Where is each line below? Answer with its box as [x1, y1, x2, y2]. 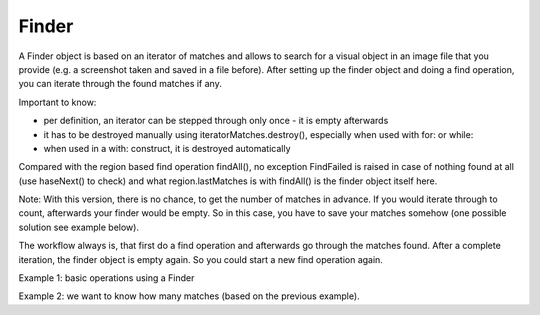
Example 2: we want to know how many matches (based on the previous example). [18, 290, 360, 302]
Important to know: [18, 96, 97, 108]
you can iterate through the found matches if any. [18, 78, 222, 90]
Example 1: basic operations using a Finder [18, 272, 195, 284]
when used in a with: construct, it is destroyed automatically [43, 142, 291, 154]
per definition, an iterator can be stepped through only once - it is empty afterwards [43, 115, 389, 127]
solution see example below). [18, 221, 140, 233]
